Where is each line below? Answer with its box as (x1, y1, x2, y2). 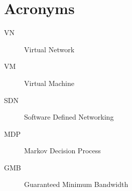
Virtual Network (24, 44, 75, 54)
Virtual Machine (24, 77, 75, 88)
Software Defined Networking (24, 112, 114, 122)
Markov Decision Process (24, 145, 101, 156)
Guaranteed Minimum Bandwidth (24, 179, 128, 189)
